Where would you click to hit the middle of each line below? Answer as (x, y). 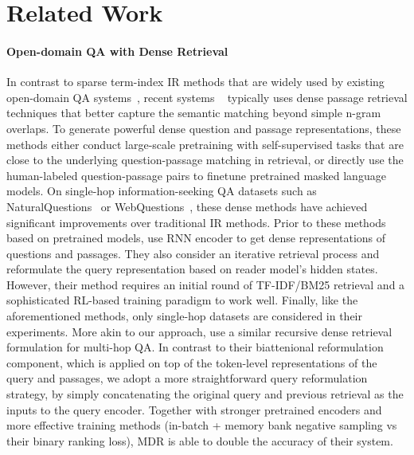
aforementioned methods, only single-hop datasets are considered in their (184, 316)
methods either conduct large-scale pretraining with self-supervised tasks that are (205, 144)
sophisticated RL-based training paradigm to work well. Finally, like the (182, 300)
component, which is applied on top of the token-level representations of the (192, 362)
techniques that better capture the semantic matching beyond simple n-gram (194, 113)
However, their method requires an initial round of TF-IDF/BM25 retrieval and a (206, 284)
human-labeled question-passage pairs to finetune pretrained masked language (196, 175)
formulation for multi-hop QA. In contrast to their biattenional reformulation (195, 347)
